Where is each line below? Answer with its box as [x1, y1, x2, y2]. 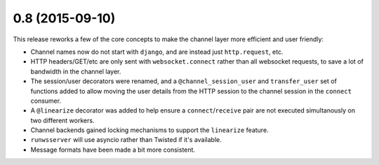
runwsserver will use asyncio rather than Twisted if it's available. [30, 136, 222, 144]
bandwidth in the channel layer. [30, 67, 121, 76]
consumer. [30, 96, 62, 105]
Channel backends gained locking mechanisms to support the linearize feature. [30, 126, 270, 134]
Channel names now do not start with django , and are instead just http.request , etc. [30, 48, 284, 56]
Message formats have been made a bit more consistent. [30, 145, 196, 154]
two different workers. [30, 116, 95, 124]
